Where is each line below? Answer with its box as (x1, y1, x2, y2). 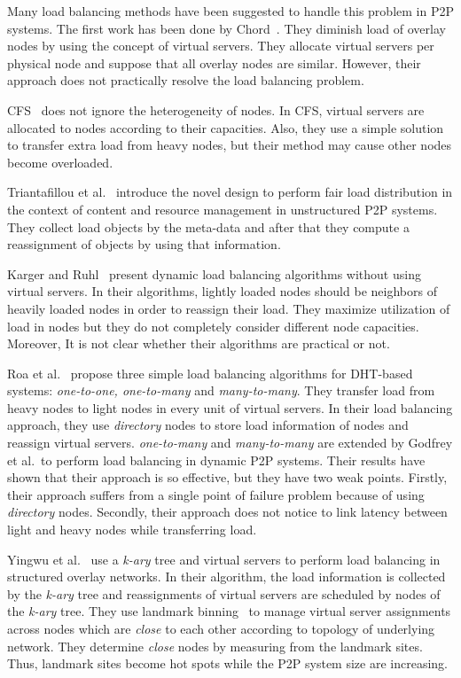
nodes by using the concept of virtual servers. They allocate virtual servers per (7, 36, 434, 55)
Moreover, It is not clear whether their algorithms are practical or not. (7, 334, 390, 353)
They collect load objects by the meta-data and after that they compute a (7, 217, 410, 236)
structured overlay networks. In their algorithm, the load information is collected (7, 567, 446, 586)
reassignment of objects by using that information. (7, 235, 281, 253)
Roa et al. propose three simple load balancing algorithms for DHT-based (7, 363, 413, 382)
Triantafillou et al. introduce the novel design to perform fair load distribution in (7, 183, 453, 201)
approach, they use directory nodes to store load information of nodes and (7, 416, 409, 434)
